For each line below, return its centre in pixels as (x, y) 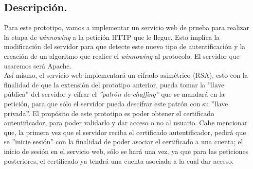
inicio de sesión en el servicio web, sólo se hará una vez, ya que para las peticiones (126, 151)
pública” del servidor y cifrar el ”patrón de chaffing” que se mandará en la (114, 94)
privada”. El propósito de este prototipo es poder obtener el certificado (109, 113)
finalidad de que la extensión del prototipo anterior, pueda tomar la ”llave (114, 84)
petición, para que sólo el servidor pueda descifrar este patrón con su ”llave (116, 103)
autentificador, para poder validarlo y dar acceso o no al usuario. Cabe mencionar (126, 123)
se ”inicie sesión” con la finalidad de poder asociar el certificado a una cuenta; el (124, 142)
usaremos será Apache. (38, 65)
